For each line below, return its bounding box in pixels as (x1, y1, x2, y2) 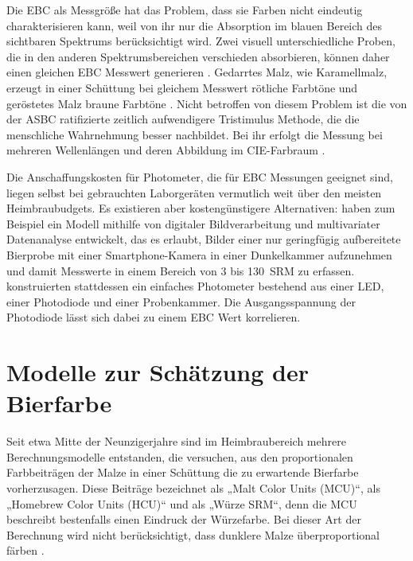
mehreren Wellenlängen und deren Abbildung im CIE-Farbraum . (6, 142, 325, 158)
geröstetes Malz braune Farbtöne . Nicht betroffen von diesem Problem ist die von (6, 95, 407, 111)
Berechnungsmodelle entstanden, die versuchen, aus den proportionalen (6, 448, 353, 465)
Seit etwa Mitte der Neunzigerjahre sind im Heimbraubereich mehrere (6, 433, 346, 450)
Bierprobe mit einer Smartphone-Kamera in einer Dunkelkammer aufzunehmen (6, 246, 392, 263)
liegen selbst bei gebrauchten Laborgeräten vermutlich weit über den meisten (6, 184, 382, 201)
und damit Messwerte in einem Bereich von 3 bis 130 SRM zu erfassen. (6, 262, 355, 279)
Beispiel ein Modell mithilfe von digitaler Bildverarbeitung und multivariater (6, 215, 380, 232)
